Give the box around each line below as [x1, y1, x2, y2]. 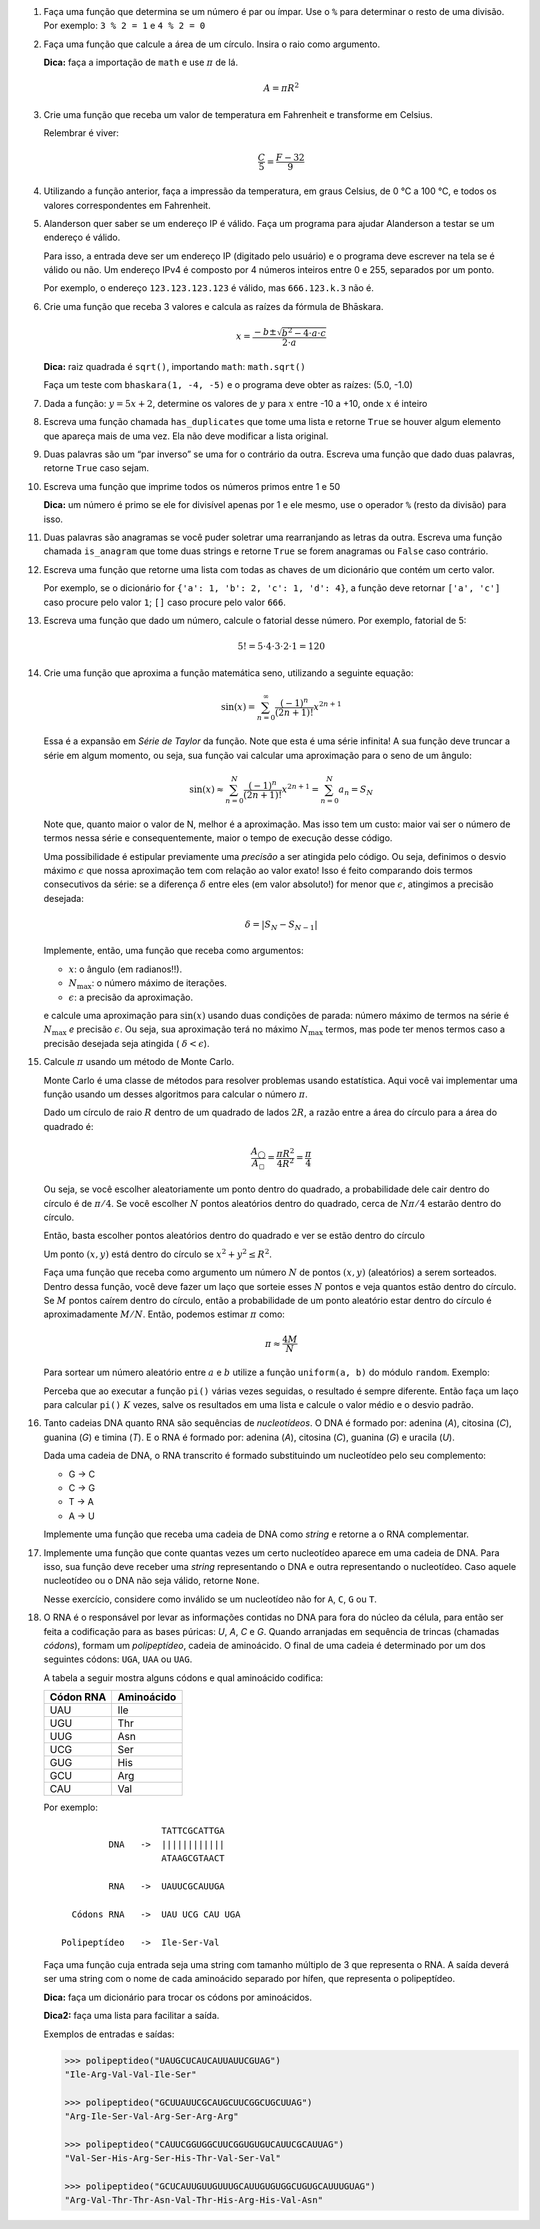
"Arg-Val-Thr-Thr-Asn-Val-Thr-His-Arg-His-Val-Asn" [64, 2195, 324, 2206]
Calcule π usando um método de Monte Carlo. [43, 1056, 235, 1068]
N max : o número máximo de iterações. [68, 977, 227, 991]
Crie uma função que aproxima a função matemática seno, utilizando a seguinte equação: [43, 666, 414, 679]
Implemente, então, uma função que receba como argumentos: [43, 945, 304, 957]
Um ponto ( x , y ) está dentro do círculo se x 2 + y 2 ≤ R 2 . [43, 1247, 272, 1260]
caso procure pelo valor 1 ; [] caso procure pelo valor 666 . [43, 596, 287, 608]
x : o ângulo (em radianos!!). [68, 963, 183, 975]
